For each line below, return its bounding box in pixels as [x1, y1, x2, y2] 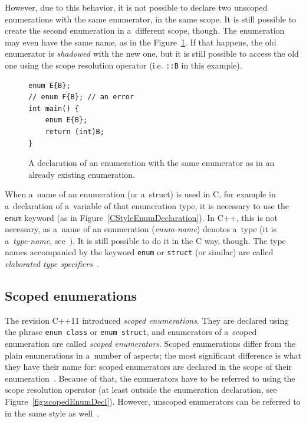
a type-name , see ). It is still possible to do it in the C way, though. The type [5, 234, 286, 246]
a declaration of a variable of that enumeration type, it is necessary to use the [5, 199, 289, 211]
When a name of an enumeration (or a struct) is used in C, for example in [5, 188, 276, 200]
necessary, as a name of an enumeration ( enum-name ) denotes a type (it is [5, 223, 277, 235]
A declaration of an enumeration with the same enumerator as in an [28, 157, 275, 169]
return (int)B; [45, 128, 104, 136]
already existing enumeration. [28, 168, 136, 180]
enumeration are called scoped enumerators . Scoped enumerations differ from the [5, 337, 296, 350]
